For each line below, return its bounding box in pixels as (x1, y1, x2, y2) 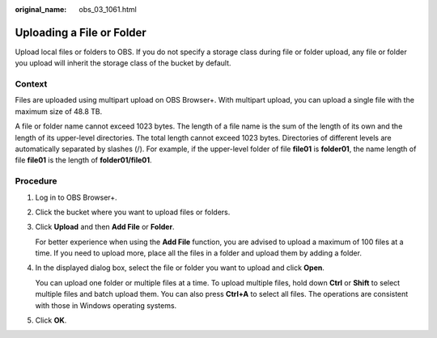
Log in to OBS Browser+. (35, 192, 117, 202)
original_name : (15, 5, 67, 14)
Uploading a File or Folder (15, 25, 147, 40)
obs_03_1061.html (78, 5, 137, 14)
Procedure (15, 175, 57, 187)
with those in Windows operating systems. (35, 300, 177, 311)
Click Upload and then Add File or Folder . (35, 222, 175, 232)
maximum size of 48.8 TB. (15, 106, 103, 116)
